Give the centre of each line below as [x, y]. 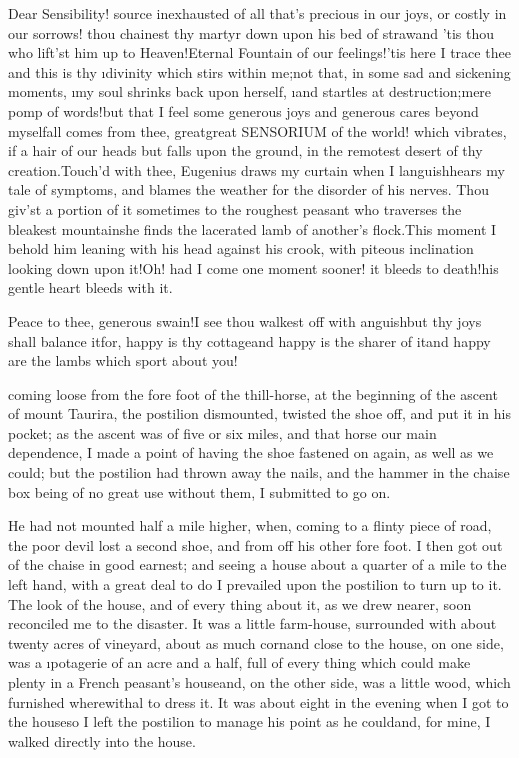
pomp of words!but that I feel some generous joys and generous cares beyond [243, 110]
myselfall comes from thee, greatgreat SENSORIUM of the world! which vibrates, [257, 130]
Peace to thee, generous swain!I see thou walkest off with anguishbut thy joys [245, 320]
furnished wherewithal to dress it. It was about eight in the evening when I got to [258, 701]
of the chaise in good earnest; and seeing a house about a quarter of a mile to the [257, 564]
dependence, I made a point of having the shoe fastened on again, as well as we [251, 452]
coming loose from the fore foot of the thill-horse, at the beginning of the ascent [253, 393]
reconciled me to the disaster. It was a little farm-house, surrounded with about [252, 623]
